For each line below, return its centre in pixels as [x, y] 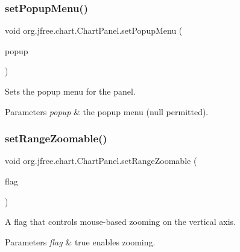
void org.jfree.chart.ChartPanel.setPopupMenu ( [94, 30]
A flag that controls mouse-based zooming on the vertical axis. [121, 222]
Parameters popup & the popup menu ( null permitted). [107, 111]
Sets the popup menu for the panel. [70, 91]
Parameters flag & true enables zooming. [80, 241]
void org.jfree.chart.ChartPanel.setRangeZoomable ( [101, 161]
